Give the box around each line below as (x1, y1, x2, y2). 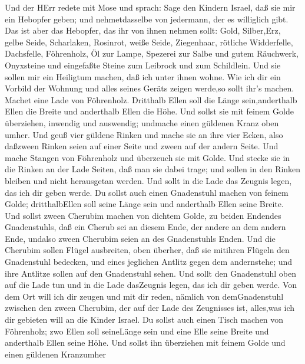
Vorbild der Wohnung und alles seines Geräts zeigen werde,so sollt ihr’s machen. (5, 82, 294, 94)
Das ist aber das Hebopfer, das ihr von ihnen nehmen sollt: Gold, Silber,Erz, (5, 24, 281, 37)
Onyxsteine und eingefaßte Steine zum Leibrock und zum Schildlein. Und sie (5, 58, 281, 71)
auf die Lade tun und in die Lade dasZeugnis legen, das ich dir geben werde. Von (5, 278, 297, 291)
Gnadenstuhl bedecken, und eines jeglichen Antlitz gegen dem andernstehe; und (5, 255, 293, 268)
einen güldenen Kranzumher (5, 347, 106, 360)
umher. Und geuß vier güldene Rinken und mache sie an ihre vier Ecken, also (5, 128, 283, 140)
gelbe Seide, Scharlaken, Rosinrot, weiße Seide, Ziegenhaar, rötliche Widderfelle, (5, 35, 293, 48)
